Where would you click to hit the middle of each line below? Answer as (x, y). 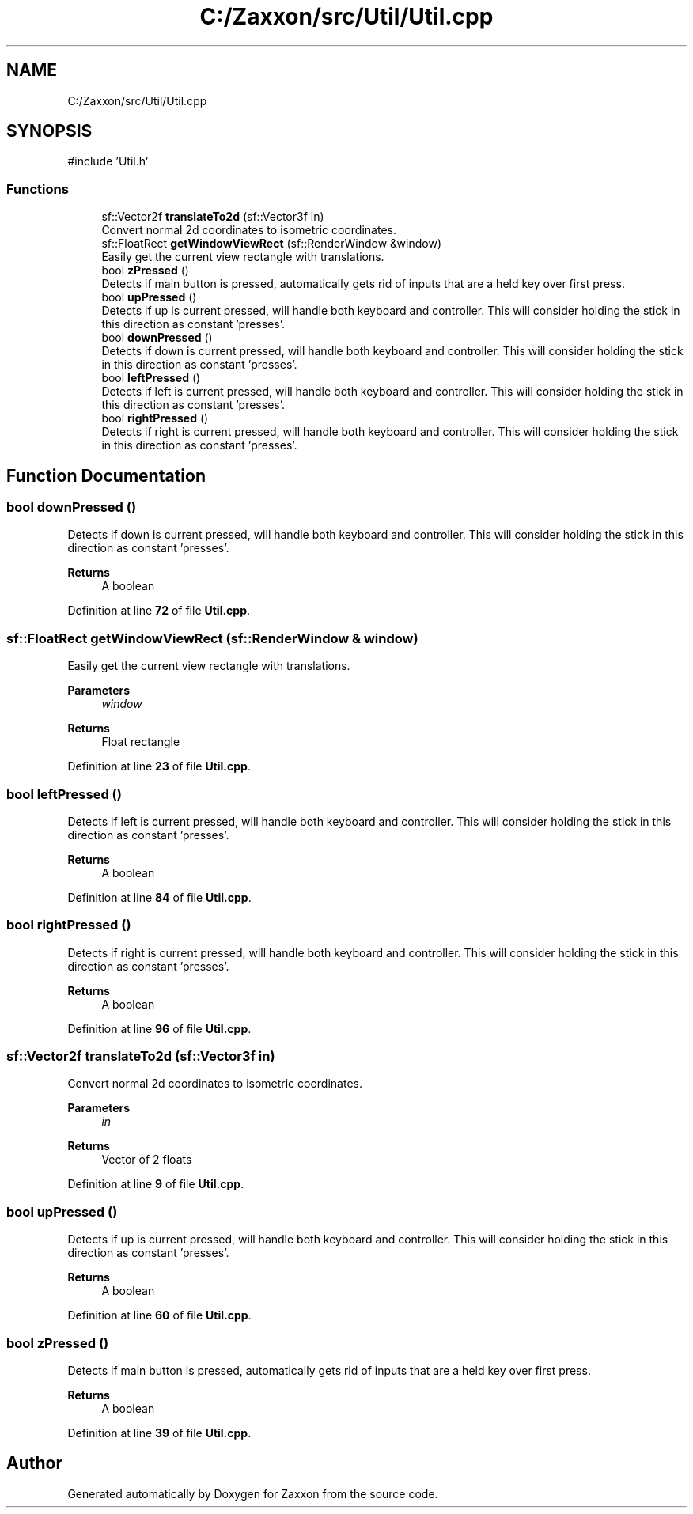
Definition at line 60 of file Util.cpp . (159, 1315)
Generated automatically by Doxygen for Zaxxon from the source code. (253, 1493)
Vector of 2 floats (147, 1160)
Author (34, 1463)
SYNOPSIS (49, 131)
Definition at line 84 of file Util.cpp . (159, 897)
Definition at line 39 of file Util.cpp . (159, 1433)
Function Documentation (106, 475)
